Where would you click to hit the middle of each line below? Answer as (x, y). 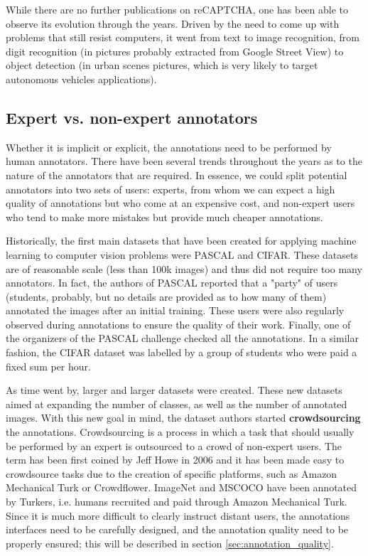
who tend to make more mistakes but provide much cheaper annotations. (164, 216)
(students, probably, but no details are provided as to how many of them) (166, 296)
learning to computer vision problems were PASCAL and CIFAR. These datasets (182, 254)
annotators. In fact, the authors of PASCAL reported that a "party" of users (172, 283)
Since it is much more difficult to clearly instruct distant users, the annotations (178, 515)
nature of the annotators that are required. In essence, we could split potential (177, 175)
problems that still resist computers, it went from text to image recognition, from (183, 37)
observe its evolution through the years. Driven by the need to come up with (173, 23)
